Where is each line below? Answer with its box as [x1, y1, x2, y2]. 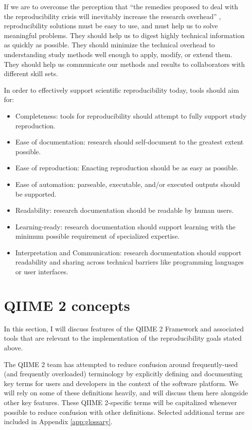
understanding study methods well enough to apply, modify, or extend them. [4, 49, 233, 59]
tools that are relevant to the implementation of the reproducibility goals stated [4, 333, 242, 343]
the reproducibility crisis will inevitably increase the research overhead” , [4, 11, 221, 21]
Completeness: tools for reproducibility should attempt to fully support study [15, 110, 247, 121]
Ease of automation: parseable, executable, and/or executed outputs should [15, 179, 240, 189]
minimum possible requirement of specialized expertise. [15, 231, 180, 241]
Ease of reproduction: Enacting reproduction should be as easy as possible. [15, 163, 239, 173]
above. [4, 342, 23, 352]
